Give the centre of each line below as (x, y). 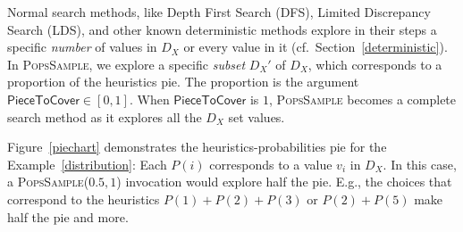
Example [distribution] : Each (87, 164)
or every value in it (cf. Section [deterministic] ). (316, 47)
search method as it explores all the (105, 116)
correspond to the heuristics (84, 199)
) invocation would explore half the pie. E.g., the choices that (284, 182)
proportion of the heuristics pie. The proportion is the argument (183, 82)
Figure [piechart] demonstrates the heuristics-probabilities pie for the (197, 147)
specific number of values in (82, 47)
